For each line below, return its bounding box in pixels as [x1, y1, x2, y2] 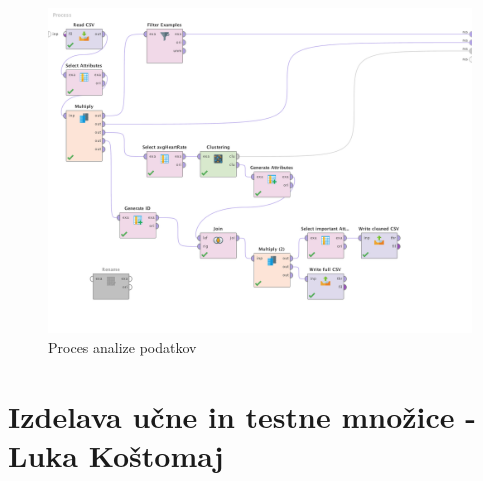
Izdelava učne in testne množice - [8, 395, 476, 436]
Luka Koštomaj [8, 435, 224, 476]
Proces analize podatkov [48, 337, 197, 358]
